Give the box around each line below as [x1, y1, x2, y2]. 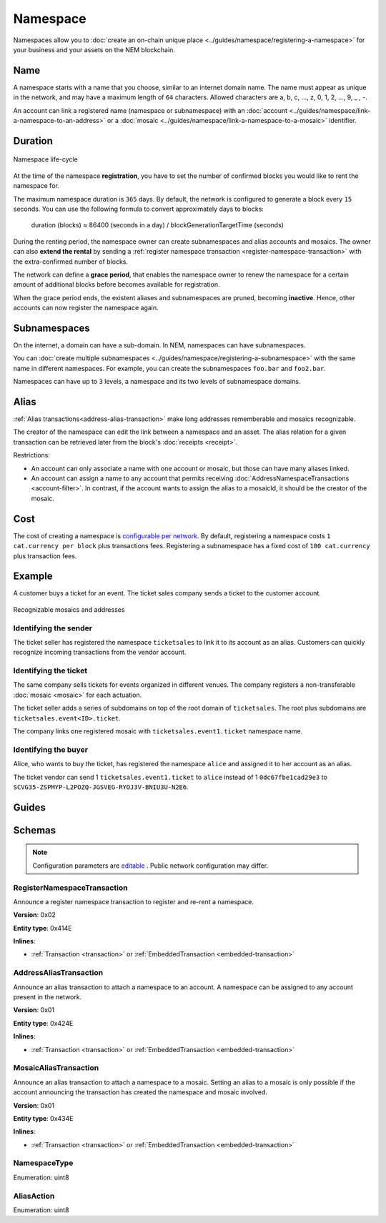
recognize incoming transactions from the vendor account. [13, 648, 187, 657]
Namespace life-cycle [13, 155, 78, 164]
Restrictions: [13, 451, 50, 460]
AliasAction [13, 1191, 55, 1201]
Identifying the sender [13, 623, 93, 633]
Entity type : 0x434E [13, 1114, 74, 1122]
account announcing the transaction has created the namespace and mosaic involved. [13, 1088, 268, 1096]
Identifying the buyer [13, 744, 89, 754]
